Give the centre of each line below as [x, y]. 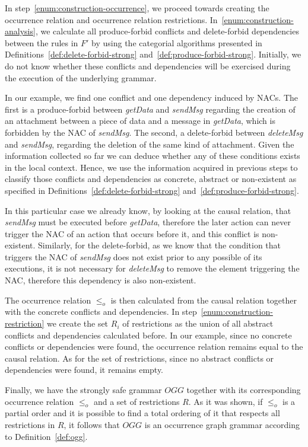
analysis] [20, 31]
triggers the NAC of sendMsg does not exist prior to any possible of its [134, 256]
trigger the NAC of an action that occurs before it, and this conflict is [132, 233]
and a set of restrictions [136, 401]
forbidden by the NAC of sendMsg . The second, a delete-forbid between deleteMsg [154, 132]
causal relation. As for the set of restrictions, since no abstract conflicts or [139, 358]
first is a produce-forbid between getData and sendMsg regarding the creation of [150, 109]
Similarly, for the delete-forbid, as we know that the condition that [160, 245]
